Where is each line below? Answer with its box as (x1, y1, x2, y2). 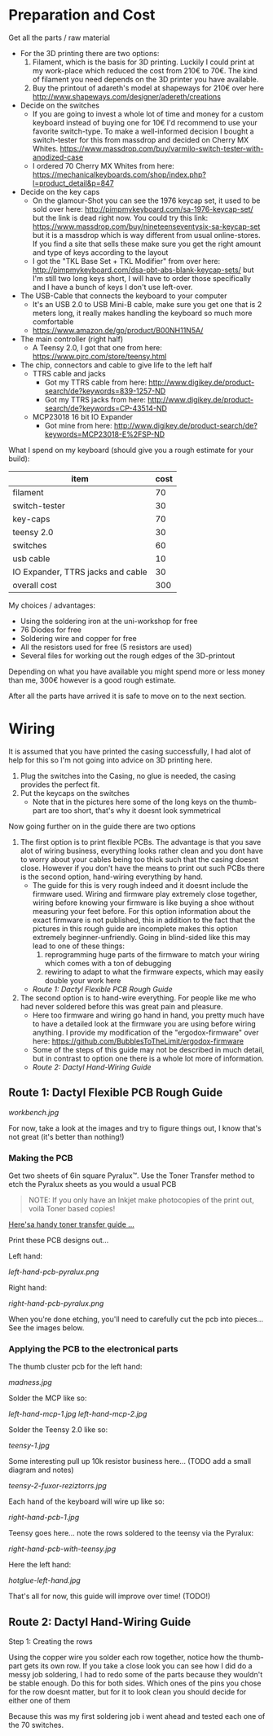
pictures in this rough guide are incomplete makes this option (32, 923, 238, 934)
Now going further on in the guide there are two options (8, 821, 196, 831)
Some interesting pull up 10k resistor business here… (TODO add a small (8, 1457, 251, 1466)
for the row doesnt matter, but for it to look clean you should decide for (8, 1687, 247, 1697)
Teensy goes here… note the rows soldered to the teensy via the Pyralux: (8, 1528, 254, 1538)
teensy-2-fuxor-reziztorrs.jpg (8, 1481, 108, 1491)
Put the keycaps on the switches (20, 788, 130, 798)
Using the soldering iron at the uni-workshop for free (20, 616, 198, 626)
